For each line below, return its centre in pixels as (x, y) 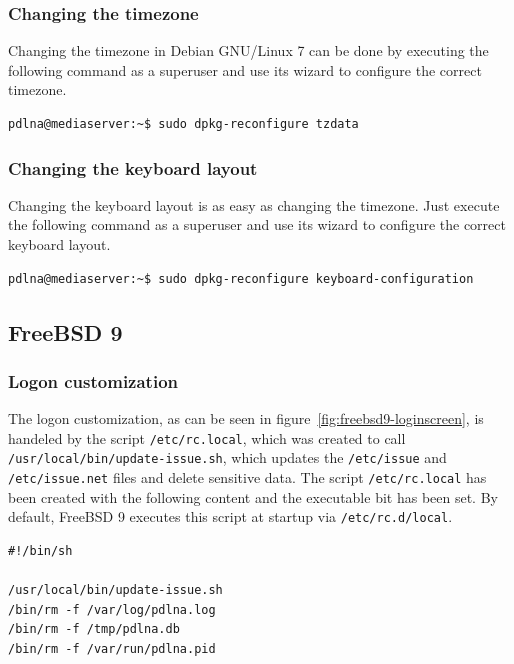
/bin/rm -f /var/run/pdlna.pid (112, 648)
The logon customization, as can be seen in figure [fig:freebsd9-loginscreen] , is (246, 418)
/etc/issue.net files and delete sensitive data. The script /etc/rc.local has (247, 477)
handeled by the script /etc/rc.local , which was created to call (207, 437)
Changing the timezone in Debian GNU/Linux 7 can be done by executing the (248, 50)
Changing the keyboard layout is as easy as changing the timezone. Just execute (254, 204)
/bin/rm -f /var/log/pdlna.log (112, 609)
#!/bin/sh (40, 551)
